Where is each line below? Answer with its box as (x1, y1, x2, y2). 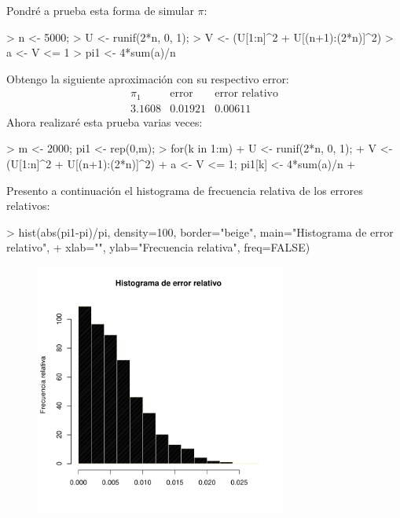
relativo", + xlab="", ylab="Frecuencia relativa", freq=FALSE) (6, 239, 310, 255)
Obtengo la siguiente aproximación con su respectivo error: (6, 70, 289, 86)
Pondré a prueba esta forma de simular (6, 2, 194, 18)
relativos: (6, 197, 50, 214)
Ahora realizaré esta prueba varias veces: (6, 113, 203, 130)
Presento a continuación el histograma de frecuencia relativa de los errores (6, 182, 363, 198)
